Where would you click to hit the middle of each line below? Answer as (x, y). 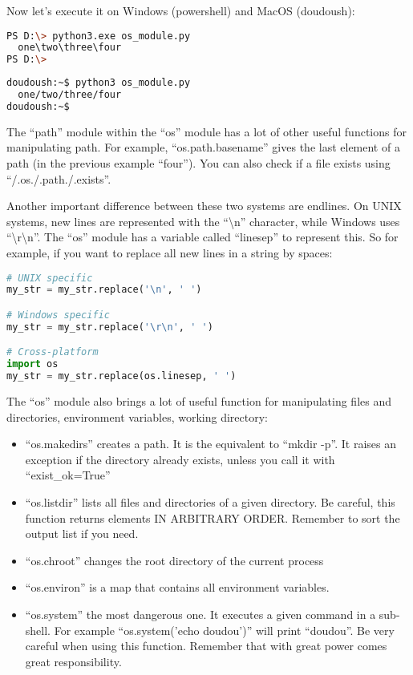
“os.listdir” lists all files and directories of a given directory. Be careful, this (210, 502)
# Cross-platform (53, 352)
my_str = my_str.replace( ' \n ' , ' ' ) (104, 290)
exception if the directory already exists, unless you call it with (180, 459)
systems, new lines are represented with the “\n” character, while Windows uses (203, 221)
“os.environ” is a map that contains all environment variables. (177, 587)
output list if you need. (82, 534)
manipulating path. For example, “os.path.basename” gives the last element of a (203, 147)
